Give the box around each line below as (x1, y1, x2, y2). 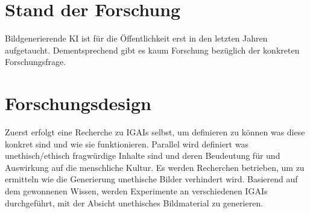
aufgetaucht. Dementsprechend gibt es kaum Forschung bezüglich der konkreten (5, 43, 300, 56)
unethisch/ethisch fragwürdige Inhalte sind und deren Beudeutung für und (5, 149, 280, 162)
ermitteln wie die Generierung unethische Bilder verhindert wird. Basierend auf (5, 173, 298, 185)
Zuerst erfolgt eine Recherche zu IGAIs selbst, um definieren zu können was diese (5, 126, 305, 138)
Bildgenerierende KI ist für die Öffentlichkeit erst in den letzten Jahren (5, 32, 268, 45)
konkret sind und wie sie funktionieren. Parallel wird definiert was (5, 137, 248, 150)
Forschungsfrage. (5, 55, 66, 68)
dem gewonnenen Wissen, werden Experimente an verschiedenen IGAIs (5, 185, 268, 197)
